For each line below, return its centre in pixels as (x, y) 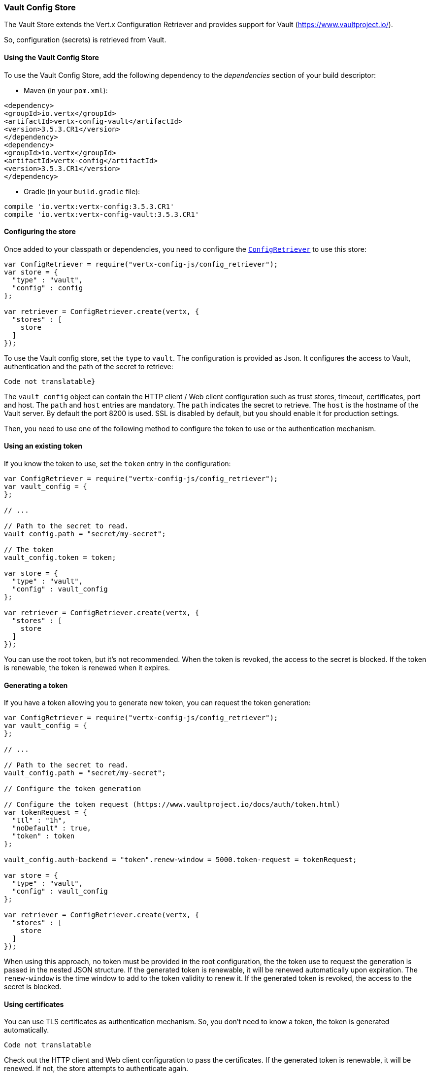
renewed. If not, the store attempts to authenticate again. (96, 1069)
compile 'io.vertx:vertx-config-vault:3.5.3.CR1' (102, 214)
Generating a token (36, 685)
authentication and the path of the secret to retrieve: (89, 366)
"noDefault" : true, (52, 828)
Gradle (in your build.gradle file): (82, 191)
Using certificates (34, 1004)
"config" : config (48, 288)
